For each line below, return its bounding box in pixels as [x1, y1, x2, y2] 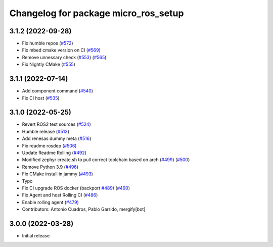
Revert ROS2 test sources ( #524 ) [22, 121, 91, 127]
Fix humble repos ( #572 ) [22, 40, 73, 46]
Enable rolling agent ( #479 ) [22, 199, 79, 205]
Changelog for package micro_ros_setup [9, 8, 184, 19]
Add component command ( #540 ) [22, 88, 94, 94]
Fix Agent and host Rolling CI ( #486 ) [22, 192, 98, 198]
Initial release [22, 233, 50, 239]
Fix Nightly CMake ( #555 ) [22, 61, 76, 68]
